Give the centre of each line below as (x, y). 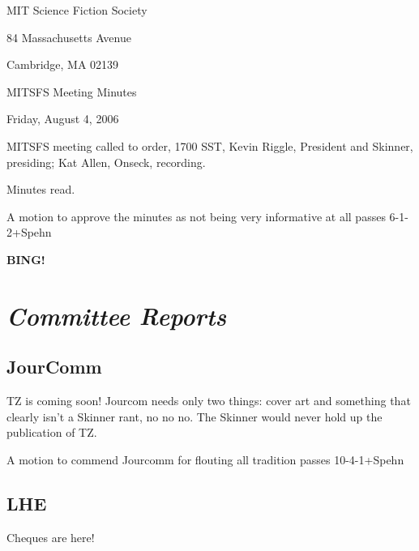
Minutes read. (41, 189)
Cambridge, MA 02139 (63, 64)
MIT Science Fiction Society (77, 10)
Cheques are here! (51, 537)
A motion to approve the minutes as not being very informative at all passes (196, 216)
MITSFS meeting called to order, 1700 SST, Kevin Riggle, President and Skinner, (210, 145)
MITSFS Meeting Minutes (72, 91)
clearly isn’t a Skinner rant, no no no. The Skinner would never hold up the (195, 416)
